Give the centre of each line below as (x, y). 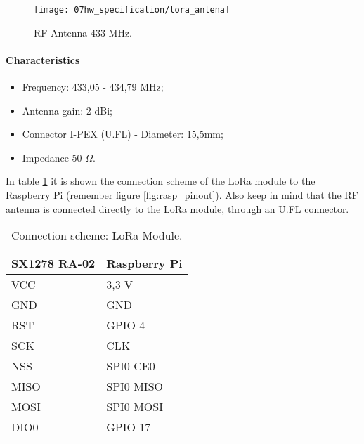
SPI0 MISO (135, 386)
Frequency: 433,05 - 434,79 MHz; (93, 87)
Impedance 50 (52, 157)
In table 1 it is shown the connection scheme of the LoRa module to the (161, 181)
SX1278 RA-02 (53, 263)
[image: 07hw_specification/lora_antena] (132, 10)
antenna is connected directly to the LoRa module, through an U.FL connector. (177, 208)
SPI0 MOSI (135, 407)
